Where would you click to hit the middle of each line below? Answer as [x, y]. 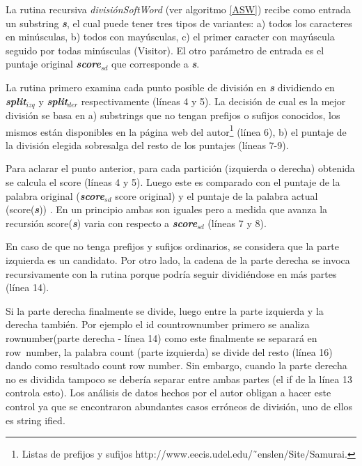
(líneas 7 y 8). [237, 223]
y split [53, 101]
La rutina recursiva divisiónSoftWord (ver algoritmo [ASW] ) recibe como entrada [178, 9]
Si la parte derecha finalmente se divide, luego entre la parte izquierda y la [165, 310]
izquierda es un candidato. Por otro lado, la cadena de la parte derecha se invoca [178, 260]
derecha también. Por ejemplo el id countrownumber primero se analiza [158, 324]
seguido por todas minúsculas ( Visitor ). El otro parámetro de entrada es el [165, 50]
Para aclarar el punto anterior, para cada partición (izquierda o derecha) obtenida [180, 168]
